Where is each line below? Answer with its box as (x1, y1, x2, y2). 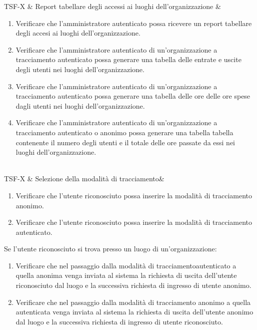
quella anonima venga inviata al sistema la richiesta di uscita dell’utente (15, 270, 237, 280)
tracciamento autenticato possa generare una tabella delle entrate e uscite (15, 54, 241, 65)
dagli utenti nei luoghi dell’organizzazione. (15, 100, 145, 111)
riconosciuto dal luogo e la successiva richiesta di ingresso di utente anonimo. (15, 280, 251, 290)
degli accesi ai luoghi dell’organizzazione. (15, 28, 140, 38)
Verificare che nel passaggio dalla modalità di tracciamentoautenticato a (15, 260, 236, 270)
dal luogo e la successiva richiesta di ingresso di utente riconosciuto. (15, 316, 223, 326)
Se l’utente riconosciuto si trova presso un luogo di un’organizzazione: (4, 243, 217, 254)
